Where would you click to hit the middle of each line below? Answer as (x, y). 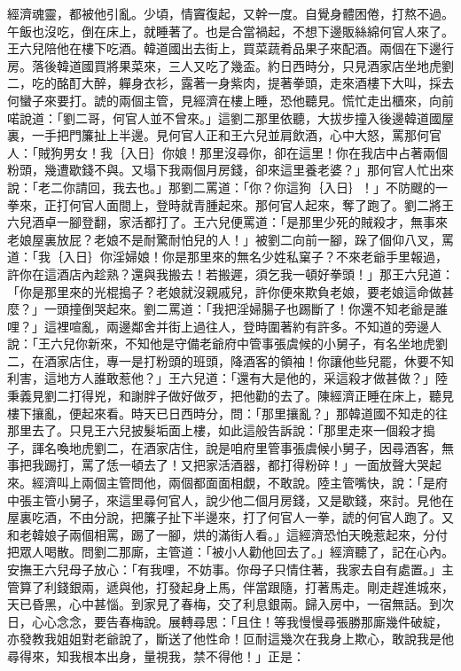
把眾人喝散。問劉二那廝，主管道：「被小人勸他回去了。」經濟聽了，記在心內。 (230, 552)
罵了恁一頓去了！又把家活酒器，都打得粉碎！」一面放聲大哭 (255, 465)
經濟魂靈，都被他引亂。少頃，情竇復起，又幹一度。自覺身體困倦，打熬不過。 (230, 13)
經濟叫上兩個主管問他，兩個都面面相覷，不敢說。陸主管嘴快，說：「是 (233, 483)
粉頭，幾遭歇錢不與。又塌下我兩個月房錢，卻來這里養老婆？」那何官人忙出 (224, 170)
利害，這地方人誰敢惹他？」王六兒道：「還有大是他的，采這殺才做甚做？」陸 (227, 378)
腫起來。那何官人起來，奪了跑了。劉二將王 (329, 204)
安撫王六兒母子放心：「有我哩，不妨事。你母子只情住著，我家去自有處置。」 (224, 569)
